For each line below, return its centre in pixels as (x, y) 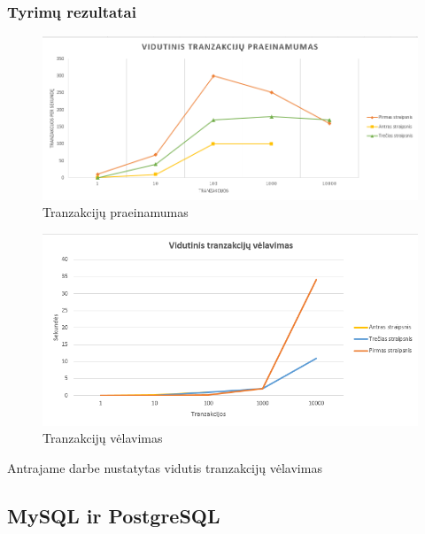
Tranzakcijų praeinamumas (116, 212)
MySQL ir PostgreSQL (114, 515)
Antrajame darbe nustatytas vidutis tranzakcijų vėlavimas (165, 468)
